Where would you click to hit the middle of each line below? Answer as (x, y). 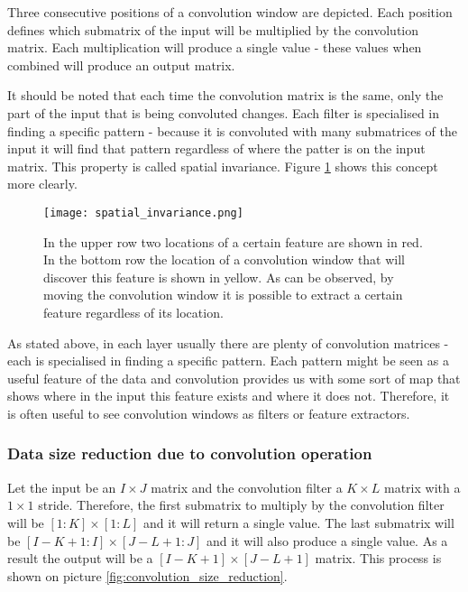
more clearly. (42, 184)
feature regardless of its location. (133, 312)
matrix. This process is (378, 558)
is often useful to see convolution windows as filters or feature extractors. (209, 413)
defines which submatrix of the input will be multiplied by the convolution (213, 29)
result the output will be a (80, 558)
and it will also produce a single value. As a (327, 540)
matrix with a (422, 487)
